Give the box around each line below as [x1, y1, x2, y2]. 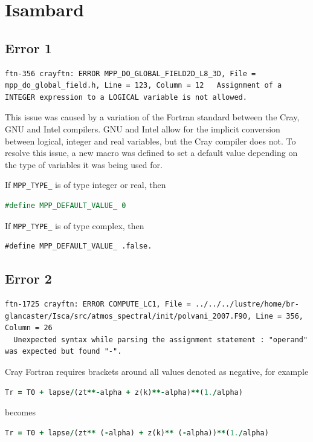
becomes [5, 406, 36, 418]
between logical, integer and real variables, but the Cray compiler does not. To [5, 134, 296, 147]
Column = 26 [5, 323, 53, 333]
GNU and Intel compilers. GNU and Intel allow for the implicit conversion [5, 122, 280, 135]
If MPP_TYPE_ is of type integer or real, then [5, 178, 166, 191]
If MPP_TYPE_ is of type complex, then [5, 219, 144, 232]
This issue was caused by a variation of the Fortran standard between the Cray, [5, 111, 300, 123]
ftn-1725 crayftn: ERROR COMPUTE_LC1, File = [5, 300, 191, 309]
